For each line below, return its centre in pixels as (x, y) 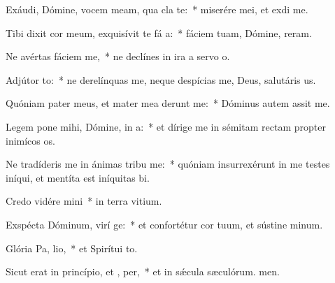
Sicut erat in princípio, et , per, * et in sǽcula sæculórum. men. (143, 271)
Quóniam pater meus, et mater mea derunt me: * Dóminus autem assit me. (168, 103)
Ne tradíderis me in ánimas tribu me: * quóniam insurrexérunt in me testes (168, 164)
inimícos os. (30, 140)
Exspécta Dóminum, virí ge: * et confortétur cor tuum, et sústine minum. (164, 224)
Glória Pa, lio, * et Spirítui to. (72, 248)
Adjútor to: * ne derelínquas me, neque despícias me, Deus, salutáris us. (161, 79)
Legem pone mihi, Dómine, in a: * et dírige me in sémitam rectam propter (166, 126)
